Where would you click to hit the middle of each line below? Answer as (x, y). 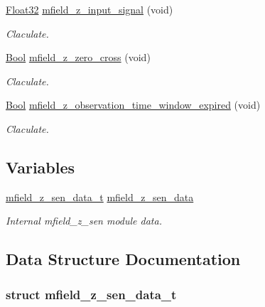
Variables (40, 167)
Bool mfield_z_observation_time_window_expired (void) (133, 105)
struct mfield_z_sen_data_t (91, 294)
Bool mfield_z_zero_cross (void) (78, 57)
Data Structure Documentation (123, 259)
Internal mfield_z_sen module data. (84, 221)
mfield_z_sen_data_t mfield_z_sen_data (100, 196)
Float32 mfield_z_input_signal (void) (90, 9)
